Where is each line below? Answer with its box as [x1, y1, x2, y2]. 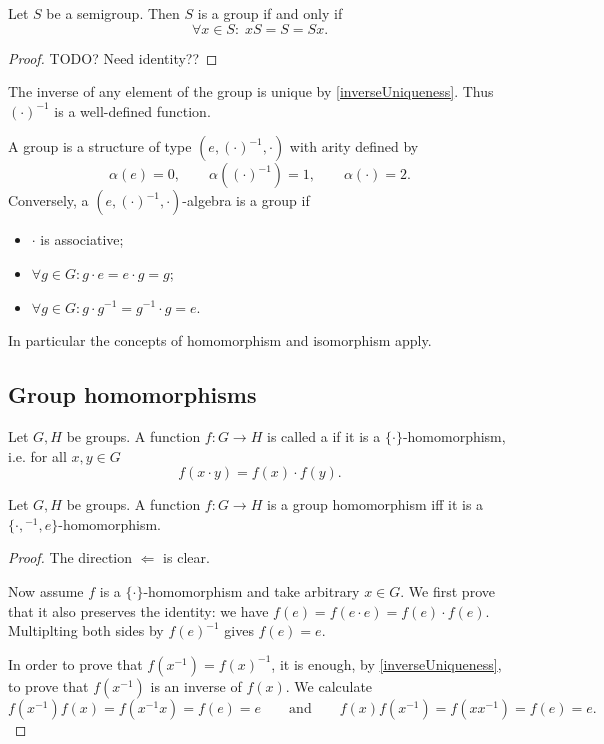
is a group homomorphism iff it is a [266, 494, 484, 515]
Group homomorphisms [8, 379, 257, 410]
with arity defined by [289, 136, 419, 157]
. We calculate [285, 675, 373, 696]
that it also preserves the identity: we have [8, 600, 269, 621]
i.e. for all [8, 445, 67, 466]
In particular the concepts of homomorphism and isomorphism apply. [8, 330, 432, 351]
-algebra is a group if [182, 190, 310, 211]
